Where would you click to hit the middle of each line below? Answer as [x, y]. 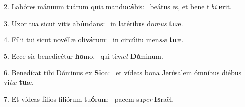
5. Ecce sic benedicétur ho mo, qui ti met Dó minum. [84, 56]
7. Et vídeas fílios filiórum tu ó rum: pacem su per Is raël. [89, 98]
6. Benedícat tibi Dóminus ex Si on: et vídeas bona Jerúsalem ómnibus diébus [123, 72]
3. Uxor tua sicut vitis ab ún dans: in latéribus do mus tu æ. [94, 23]
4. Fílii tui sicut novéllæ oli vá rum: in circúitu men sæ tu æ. [94, 40]
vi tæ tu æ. [19, 82]
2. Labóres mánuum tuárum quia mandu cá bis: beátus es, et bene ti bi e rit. [118, 6]
